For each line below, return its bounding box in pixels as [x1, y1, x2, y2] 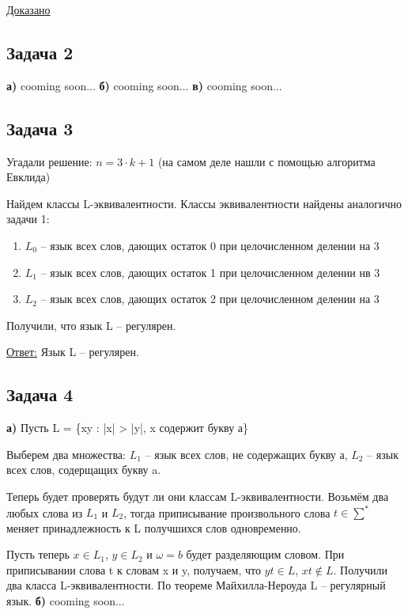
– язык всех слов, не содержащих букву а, [145, 445, 348, 462]
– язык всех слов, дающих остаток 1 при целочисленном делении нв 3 [40, 263, 380, 280]
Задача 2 [6, 40, 74, 64]
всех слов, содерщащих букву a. [6, 461, 161, 478]
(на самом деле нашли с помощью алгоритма [157, 153, 376, 169]
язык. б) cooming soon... [6, 592, 125, 608]
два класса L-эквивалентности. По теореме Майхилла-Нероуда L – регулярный [6, 577, 386, 593]
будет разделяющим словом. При [186, 546, 345, 563]
